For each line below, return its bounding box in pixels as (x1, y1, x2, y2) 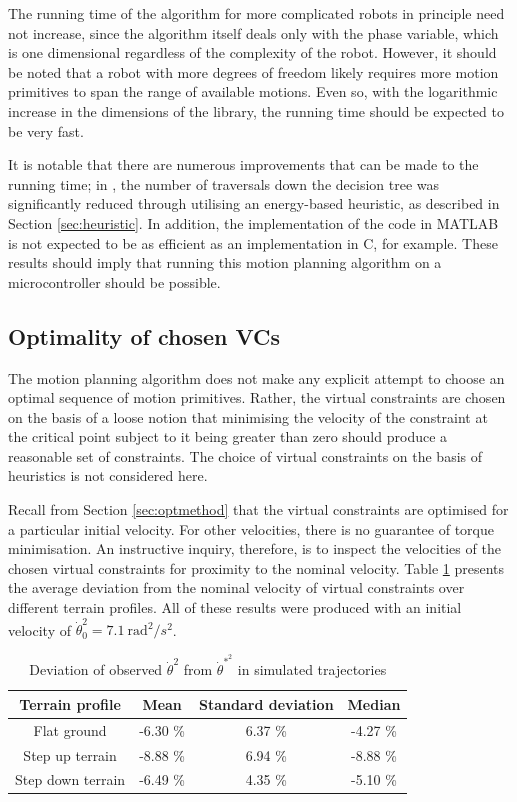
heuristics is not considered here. (8, 465, 208, 486)
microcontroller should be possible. (8, 271, 221, 292)
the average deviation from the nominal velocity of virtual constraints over (8, 577, 465, 598)
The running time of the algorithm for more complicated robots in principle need (8, 3, 505, 23)
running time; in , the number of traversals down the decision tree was (8, 173, 439, 194)
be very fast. (8, 120, 84, 141)
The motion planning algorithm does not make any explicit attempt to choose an (8, 367, 505, 388)
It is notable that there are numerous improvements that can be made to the (8, 154, 479, 175)
